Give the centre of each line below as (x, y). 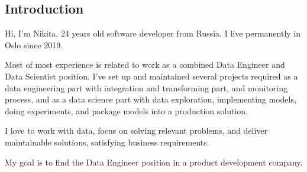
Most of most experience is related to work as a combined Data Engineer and (145, 64)
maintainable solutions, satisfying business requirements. (107, 142)
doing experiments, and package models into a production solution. (127, 110)
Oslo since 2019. (34, 44)
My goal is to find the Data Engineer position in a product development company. (154, 162)
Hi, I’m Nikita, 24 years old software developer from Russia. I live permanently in (153, 33)
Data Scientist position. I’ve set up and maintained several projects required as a (151, 76)
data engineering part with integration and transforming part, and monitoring (146, 87)
